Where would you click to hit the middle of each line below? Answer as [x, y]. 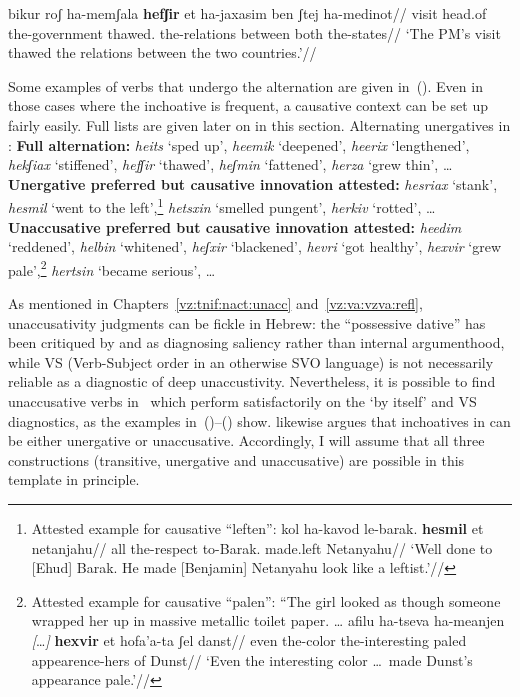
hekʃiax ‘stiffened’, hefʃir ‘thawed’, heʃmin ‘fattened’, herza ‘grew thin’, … [230, 164]
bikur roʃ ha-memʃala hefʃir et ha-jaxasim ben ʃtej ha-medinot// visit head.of [247, 13]
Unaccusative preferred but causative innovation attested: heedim [235, 226]
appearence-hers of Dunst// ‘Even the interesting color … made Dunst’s [252, 659]
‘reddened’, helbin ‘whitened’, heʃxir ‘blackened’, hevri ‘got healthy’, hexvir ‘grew [255, 246]
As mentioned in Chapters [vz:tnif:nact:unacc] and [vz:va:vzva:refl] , [215, 303]
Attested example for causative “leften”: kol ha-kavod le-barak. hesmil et [257, 527]
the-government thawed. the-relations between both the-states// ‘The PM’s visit [254, 32]
